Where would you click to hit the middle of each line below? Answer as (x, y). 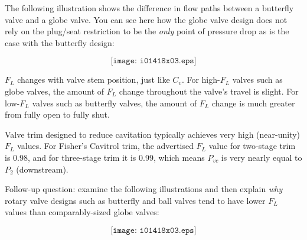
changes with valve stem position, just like (94, 80)
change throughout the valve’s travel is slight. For (209, 91)
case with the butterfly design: (60, 42)
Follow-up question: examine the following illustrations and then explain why (144, 189)
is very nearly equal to (262, 157)
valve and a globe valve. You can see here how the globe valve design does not (146, 19)
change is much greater (253, 103)
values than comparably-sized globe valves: (82, 212)
